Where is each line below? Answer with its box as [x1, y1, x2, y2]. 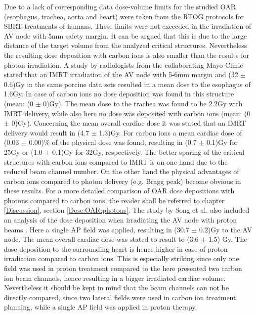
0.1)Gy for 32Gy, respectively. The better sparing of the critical [52, 146, 245, 157]
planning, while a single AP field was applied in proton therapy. [4, 302, 197, 312]
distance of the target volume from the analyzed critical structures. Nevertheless [4, 40, 247, 50]
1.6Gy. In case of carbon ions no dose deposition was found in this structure [4, 89, 234, 99]
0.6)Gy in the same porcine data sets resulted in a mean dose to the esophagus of [4, 79, 251, 89]
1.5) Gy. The [208, 234, 247, 244]
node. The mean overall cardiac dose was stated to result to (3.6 [4, 234, 199, 244]
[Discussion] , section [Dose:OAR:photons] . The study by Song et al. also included [4, 205, 250, 215]
